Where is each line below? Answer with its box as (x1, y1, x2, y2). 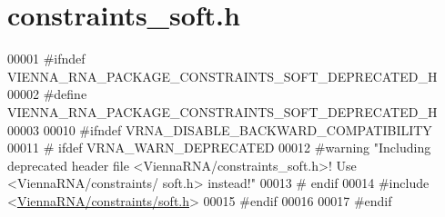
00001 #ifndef (7, 49, 86, 68)
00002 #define (7, 84, 87, 104)
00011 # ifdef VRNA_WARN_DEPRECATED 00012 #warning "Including (7, 138, 431, 157)
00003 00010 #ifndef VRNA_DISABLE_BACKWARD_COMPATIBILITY (7, 120, 432, 139)
